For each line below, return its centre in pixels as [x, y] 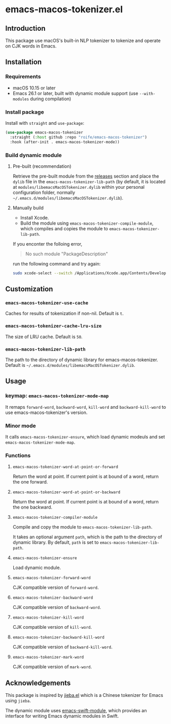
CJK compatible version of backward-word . [57, 607]
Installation [23, 62]
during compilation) [51, 99]
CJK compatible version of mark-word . [52, 667]
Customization [29, 289]
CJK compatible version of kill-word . [52, 627]
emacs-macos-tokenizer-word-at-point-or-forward [65, 467]
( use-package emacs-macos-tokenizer [44, 132]
